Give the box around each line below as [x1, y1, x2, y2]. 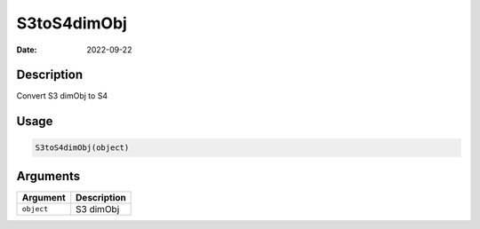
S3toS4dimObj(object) [35, 143, 130, 153]
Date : [16, 44, 37, 55]
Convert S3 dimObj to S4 [16, 91, 108, 101]
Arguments [16, 169, 81, 184]
